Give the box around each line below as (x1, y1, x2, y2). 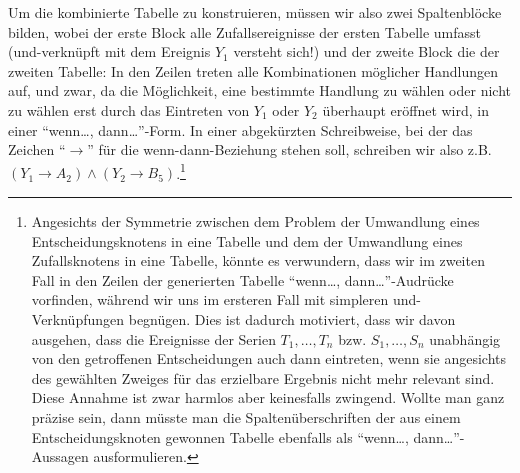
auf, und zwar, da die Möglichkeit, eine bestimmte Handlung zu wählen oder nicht (8, 80, 512, 101)
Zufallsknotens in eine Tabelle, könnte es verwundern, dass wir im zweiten (31, 250, 485, 271)
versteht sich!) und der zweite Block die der (233, 41, 500, 62)
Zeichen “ (8, 139, 66, 160)
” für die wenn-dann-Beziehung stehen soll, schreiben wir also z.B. (87, 139, 492, 160)
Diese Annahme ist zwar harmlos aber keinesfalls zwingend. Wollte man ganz (31, 387, 505, 408)
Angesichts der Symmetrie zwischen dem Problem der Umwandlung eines (31, 211, 480, 231)
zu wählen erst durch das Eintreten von (8, 99, 250, 120)
